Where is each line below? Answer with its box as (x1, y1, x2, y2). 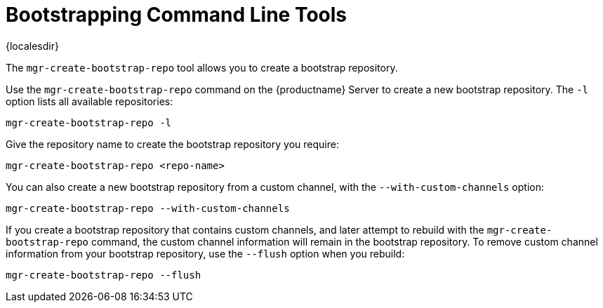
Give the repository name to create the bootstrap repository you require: (6, 138, 339, 150)
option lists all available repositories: (6, 95, 173, 107)
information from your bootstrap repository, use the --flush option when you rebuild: (6, 247, 405, 260)
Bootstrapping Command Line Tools (6, 3, 347, 27)
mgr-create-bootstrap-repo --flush (6, 269, 201, 281)
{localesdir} (6, 39, 59, 52)
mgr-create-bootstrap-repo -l (6, 116, 172, 128)
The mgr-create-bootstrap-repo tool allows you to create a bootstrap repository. (6, 61, 398, 74)
